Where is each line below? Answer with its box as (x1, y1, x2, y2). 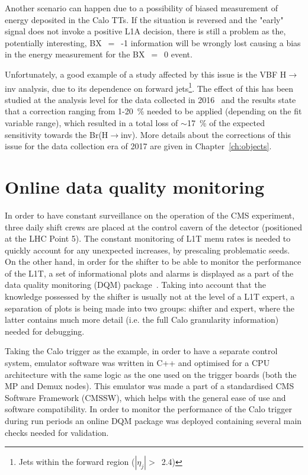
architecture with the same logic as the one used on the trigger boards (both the (5, 368, 297, 380)
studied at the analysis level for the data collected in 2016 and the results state (5, 93, 296, 105)
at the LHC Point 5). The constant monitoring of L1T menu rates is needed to (5, 232, 291, 245)
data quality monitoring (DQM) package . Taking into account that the (5, 278, 266, 291)
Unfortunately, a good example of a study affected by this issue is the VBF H (5, 68, 287, 80)
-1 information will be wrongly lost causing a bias (121, 36, 301, 49)
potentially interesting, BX (5, 36, 102, 49)
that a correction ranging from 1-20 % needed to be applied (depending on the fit (5, 105, 302, 117)
